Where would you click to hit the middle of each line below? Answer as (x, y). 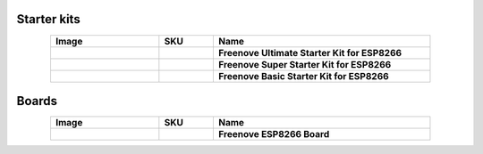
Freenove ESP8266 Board (274, 134)
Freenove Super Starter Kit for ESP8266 (305, 64)
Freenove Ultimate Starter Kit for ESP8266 (310, 53)
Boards (37, 101)
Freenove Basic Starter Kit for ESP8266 (304, 76)
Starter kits (48, 19)
